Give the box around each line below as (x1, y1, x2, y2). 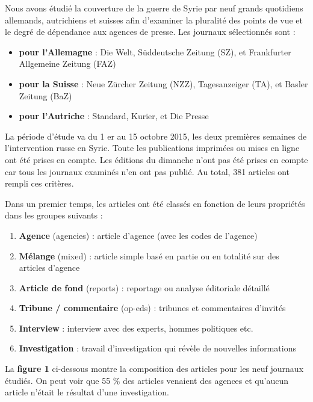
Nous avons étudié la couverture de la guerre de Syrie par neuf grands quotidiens (5, 2, 303, 14)
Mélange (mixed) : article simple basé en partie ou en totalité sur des (19, 249, 279, 262)
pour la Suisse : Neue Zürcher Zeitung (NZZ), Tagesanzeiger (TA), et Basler (19, 77, 308, 90)
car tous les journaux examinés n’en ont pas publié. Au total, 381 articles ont (5, 165, 290, 178)
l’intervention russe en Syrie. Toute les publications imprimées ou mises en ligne (5, 141, 300, 154)
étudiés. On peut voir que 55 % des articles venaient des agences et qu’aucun (5, 374, 288, 386)
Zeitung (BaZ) (19, 89, 72, 102)
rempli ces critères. (5, 177, 74, 190)
